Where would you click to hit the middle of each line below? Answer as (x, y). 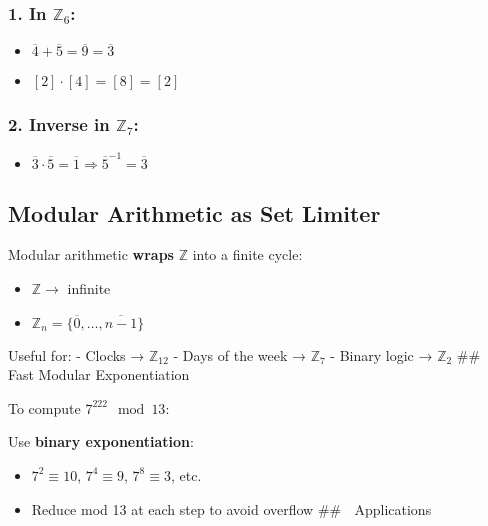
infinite (89, 287)
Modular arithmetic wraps (91, 254)
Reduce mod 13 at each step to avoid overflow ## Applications (231, 508)
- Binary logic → (381, 354)
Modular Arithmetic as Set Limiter (194, 212)
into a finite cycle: (247, 254)
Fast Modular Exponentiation (99, 374)
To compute (44, 407)
